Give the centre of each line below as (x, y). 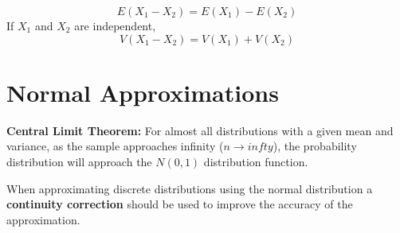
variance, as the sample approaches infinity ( (115, 146)
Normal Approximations (143, 92)
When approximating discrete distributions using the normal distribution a (190, 188)
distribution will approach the (79, 161)
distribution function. (256, 161)
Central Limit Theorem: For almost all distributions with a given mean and (200, 130)
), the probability (315, 146)
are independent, (115, 25)
